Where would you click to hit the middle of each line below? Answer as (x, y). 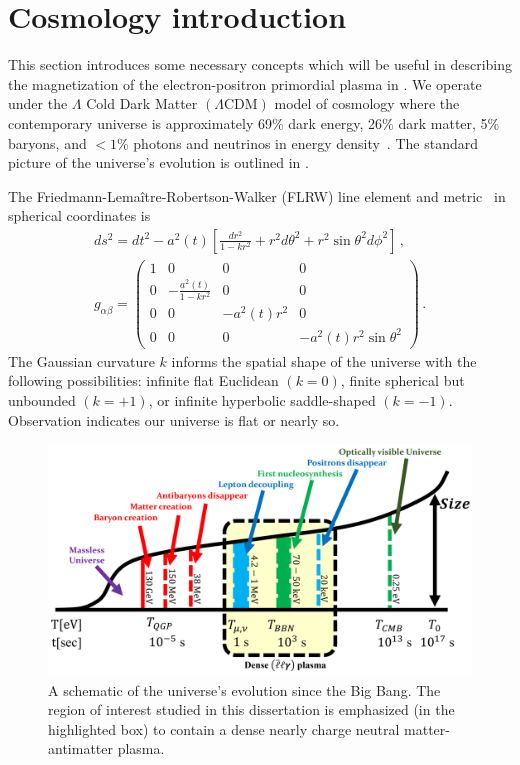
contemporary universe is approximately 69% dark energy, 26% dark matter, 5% (254, 122)
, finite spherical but (402, 380)
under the (38, 103)
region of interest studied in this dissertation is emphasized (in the (251, 709)
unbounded (42, 399)
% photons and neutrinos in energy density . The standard (297, 142)
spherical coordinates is (79, 215)
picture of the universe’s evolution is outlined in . (158, 162)
